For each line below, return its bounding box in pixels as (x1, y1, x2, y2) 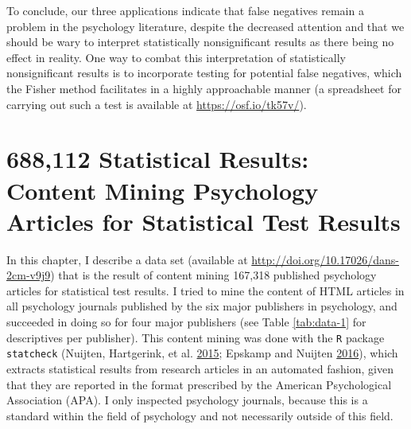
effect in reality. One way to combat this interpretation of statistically (6, 49, 346, 65)
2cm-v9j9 (6, 267, 51, 283)
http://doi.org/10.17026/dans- (251, 251, 399, 267)
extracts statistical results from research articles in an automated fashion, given (6, 360, 394, 376)
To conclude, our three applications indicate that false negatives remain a (6, 2, 364, 18)
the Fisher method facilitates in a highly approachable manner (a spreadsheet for (6, 80, 401, 96)
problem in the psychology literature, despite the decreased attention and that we (6, 18, 405, 34)
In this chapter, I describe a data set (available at (6, 251, 248, 267)
